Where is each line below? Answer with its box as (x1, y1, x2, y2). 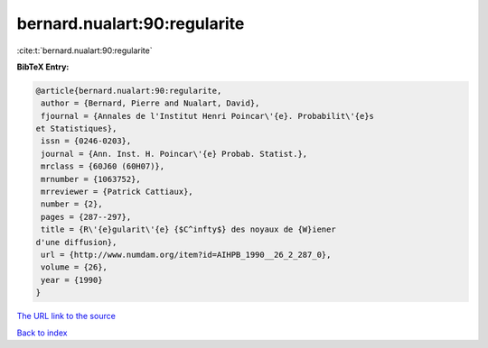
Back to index (16, 327, 68, 338)
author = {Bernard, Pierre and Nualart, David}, (41, 98, 260, 108)
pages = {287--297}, (41, 212, 132, 222)
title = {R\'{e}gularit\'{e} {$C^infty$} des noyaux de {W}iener (41, 224, 336, 234)
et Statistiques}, (35, 124, 117, 134)
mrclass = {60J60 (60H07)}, (41, 161, 165, 171)
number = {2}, (41, 199, 103, 209)
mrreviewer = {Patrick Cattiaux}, (41, 187, 193, 197)
